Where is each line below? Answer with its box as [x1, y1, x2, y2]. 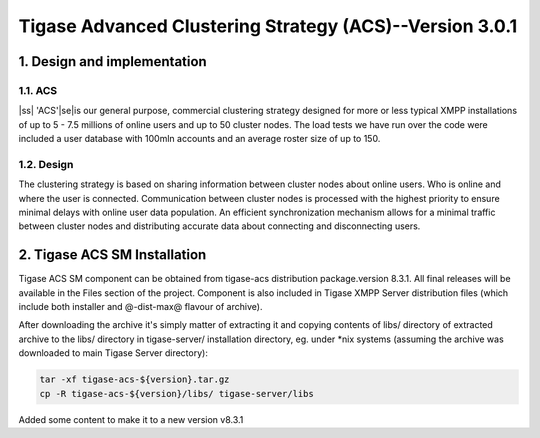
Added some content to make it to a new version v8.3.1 [18, 413, 244, 425]
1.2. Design [18, 157, 74, 171]
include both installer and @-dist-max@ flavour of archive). [18, 301, 263, 313]
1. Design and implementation [18, 53, 207, 70]
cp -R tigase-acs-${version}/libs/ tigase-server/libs [39, 388, 314, 399]
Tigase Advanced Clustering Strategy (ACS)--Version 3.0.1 [18, 15, 518, 37]
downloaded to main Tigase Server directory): [18, 347, 209, 359]
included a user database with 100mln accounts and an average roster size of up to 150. [18, 133, 381, 145]
